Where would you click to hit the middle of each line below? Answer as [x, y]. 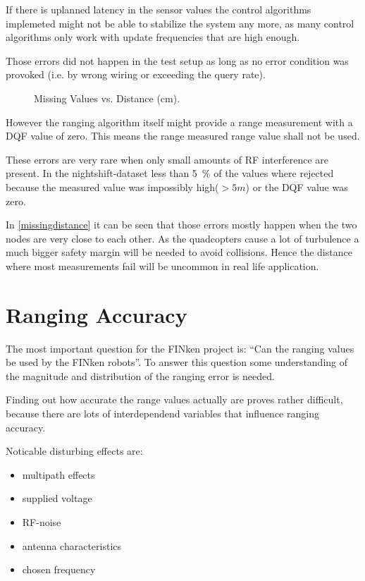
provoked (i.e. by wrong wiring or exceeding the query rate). [136, 74]
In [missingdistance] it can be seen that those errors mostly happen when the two [181, 225]
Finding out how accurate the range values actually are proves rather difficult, [174, 399]
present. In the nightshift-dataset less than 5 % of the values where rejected [170, 173]
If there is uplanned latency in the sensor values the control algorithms [159, 9]
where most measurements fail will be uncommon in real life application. [162, 265]
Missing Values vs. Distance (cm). [107, 98]
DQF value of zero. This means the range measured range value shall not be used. [183, 136]
